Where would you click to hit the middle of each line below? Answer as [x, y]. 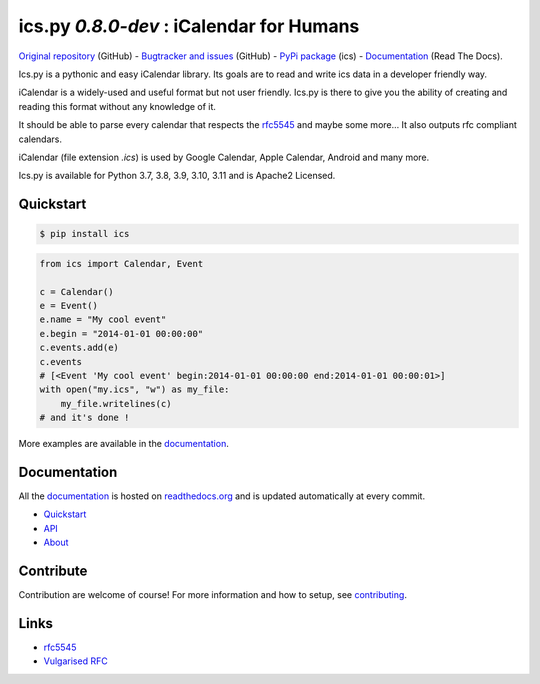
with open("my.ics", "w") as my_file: [134, 389]
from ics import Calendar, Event [121, 263]
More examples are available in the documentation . [123, 444]
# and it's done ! [84, 418]
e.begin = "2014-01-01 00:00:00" [121, 333]
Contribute [53, 571]
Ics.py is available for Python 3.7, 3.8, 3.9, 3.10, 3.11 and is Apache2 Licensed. [177, 176]
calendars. [40, 139]
